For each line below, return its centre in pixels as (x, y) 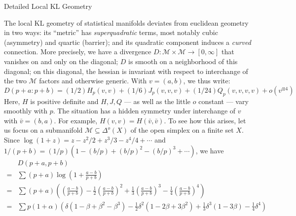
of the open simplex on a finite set (182, 130)
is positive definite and (64, 101)
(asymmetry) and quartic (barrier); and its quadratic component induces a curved (128, 42)
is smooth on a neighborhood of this (183, 61)
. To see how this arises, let (205, 120)
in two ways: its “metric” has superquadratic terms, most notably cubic (111, 32)
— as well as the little (157, 101)
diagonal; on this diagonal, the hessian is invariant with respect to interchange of (126, 71)
